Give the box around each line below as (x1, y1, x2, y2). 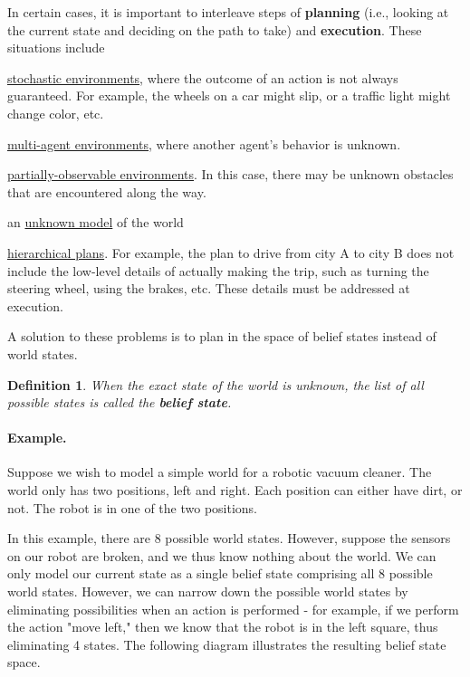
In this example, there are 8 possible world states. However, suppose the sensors (7, 529, 451, 548)
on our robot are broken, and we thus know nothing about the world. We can (7, 546, 436, 565)
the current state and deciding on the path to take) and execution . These (7, 20, 422, 39)
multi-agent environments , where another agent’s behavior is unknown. (7, 134, 401, 153)
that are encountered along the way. (7, 182, 206, 201)
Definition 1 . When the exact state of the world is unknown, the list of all (7, 375, 424, 394)
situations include (7, 38, 105, 57)
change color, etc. (7, 103, 104, 122)
